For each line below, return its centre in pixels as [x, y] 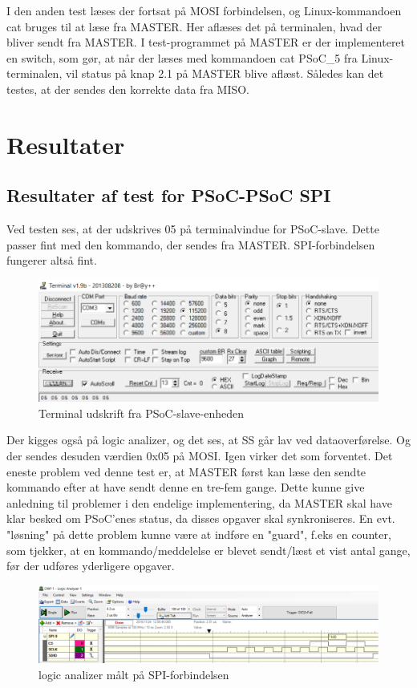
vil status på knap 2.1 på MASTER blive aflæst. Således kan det [225, 73]
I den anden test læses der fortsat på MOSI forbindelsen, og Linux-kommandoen [204, 10]
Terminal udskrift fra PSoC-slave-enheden [141, 413]
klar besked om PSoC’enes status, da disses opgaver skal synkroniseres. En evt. [201, 518]
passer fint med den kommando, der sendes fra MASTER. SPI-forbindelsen [191, 244]
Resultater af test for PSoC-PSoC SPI [169, 195]
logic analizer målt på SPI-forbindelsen [134, 675]
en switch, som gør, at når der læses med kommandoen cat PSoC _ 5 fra [182, 57]
